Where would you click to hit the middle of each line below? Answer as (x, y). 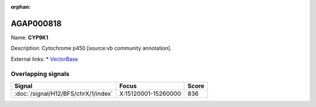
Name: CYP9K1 (30, 37)
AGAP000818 (36, 23)
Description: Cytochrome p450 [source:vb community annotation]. (91, 48)
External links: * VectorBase (44, 59)
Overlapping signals (40, 74)
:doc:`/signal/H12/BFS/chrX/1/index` (64, 94)
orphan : (21, 7)
